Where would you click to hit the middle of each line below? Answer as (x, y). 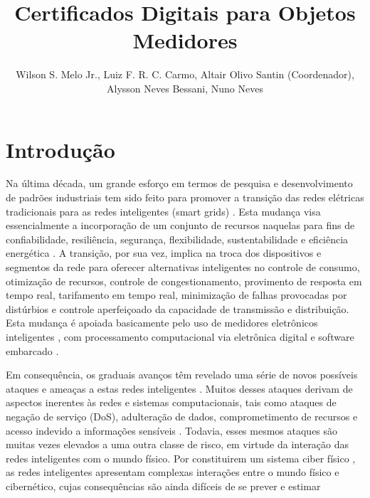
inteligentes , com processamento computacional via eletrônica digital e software (180, 336)
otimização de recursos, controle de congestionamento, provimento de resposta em (184, 281)
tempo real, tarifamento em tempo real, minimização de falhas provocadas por (176, 295)
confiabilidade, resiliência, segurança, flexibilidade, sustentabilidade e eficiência (177, 239)
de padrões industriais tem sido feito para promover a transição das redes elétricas (185, 197)
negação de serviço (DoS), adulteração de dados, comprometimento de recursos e (182, 416)
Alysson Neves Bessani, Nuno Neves (185, 88)
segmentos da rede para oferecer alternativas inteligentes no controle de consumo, (183, 267)
